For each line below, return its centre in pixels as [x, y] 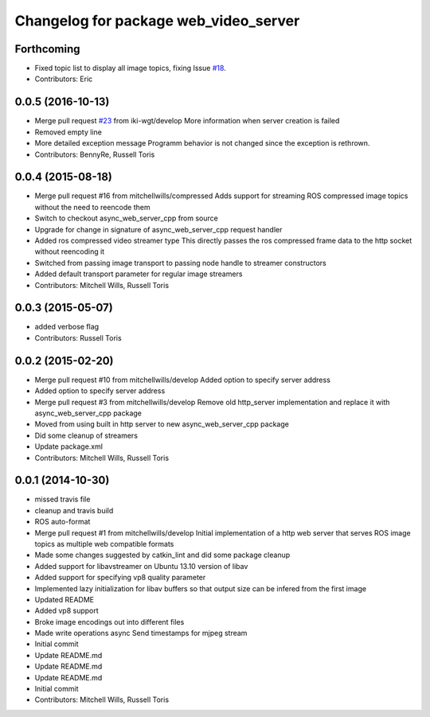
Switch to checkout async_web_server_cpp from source [126, 218]
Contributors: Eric [64, 79]
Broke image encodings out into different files [109, 622]
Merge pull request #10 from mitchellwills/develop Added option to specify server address [182, 380]
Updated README [64, 599]
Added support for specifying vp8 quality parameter [120, 578]
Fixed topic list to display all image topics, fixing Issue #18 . [130, 68]
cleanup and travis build [74, 510]
